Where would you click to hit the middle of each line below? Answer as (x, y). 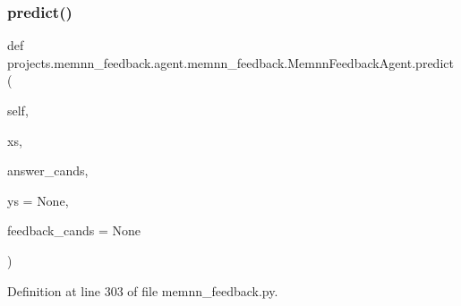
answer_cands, (48, 170)
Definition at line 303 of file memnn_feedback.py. (143, 290)
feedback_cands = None (74, 230)
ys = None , (38, 200)
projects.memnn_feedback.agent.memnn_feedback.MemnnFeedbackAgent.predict (230, 62)
